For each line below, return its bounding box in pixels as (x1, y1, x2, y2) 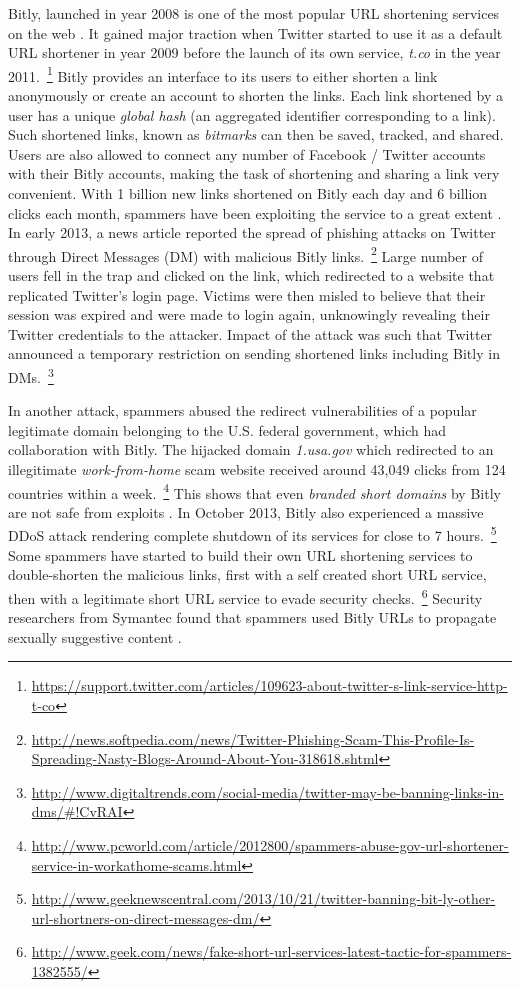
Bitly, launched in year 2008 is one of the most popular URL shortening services (8, 3, 500, 23)
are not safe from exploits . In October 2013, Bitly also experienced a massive (8, 501, 484, 522)
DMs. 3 (8, 364, 54, 387)
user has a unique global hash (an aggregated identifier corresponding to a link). (8, 104, 496, 125)
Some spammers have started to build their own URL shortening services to (8, 544, 473, 565)
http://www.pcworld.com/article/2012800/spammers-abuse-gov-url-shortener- (31, 834, 509, 855)
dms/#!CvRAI (31, 801, 123, 822)
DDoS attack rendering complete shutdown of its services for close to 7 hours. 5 (8, 522, 497, 546)
